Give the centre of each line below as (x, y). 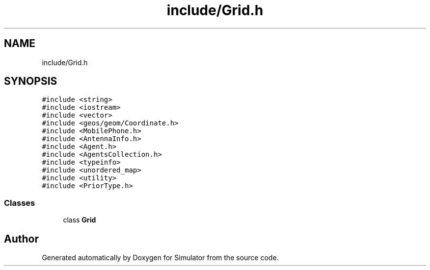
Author (21, 239)
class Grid (80, 220)
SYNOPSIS (31, 81)
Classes (20, 203)
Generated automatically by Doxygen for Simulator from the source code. (160, 258)
